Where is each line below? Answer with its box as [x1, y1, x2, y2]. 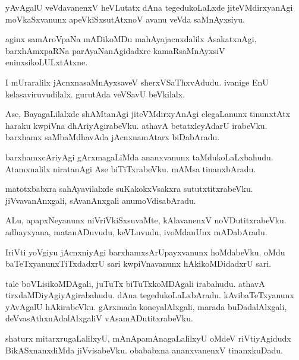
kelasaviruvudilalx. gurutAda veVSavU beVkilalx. [5, 87, 185, 100]
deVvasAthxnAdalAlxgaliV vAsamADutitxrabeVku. [5, 312, 193, 324]
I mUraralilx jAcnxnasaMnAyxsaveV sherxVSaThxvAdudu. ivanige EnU [5, 75, 269, 88]
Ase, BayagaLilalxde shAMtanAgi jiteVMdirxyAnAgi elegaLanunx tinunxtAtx [5, 108, 291, 120]
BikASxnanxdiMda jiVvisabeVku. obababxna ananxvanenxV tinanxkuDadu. [5, 343, 283, 356]
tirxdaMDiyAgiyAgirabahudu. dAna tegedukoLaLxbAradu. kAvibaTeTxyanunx [5, 289, 294, 301]
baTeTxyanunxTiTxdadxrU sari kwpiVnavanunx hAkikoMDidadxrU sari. [5, 257, 272, 270]
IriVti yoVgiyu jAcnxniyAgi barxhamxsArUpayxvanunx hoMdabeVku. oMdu [5, 245, 285, 258]
